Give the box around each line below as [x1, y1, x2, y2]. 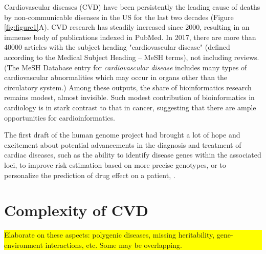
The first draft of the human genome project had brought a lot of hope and [4, 129, 240, 140]
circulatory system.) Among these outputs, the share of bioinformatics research [4, 82, 252, 92]
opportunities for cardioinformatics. [4, 112, 115, 123]
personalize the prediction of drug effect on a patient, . [4, 169, 175, 180]
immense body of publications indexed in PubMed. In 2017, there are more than [4, 31, 256, 42]
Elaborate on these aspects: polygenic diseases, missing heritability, [4, 229, 215, 240]
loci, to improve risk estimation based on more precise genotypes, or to [4, 159, 226, 170]
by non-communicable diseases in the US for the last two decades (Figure [4, 11, 234, 22]
